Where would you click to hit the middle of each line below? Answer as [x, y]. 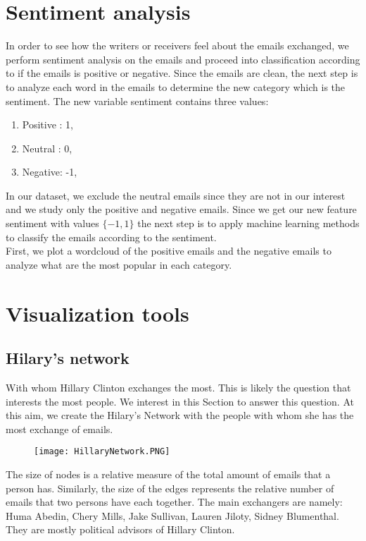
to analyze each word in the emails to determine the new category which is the [176, 86]
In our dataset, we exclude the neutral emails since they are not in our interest [176, 195]
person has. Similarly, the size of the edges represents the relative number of [170, 488]
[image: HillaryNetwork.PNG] [102, 452]
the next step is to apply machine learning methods [248, 223]
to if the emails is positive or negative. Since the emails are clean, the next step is [182, 73]
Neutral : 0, [47, 148]
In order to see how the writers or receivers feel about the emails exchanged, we [177, 45]
